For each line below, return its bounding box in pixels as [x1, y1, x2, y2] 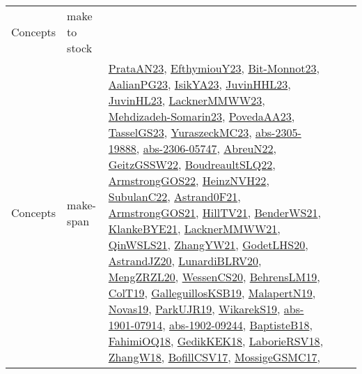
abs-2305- [255, 124, 301, 140]
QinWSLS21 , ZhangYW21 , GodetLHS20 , [108, 237, 308, 253]
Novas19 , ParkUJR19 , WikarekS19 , [108, 301, 281, 317]
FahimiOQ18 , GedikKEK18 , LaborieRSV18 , [108, 333, 324, 349]
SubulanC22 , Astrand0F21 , [108, 188, 241, 204]
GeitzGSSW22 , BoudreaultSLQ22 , [108, 156, 276, 172]
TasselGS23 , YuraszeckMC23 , [108, 124, 252, 140]
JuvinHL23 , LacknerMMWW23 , [108, 92, 265, 108]
